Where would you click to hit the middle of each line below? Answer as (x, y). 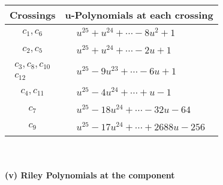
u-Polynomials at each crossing (139, 15)
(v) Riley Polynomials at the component (90, 175)
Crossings (33, 15)
